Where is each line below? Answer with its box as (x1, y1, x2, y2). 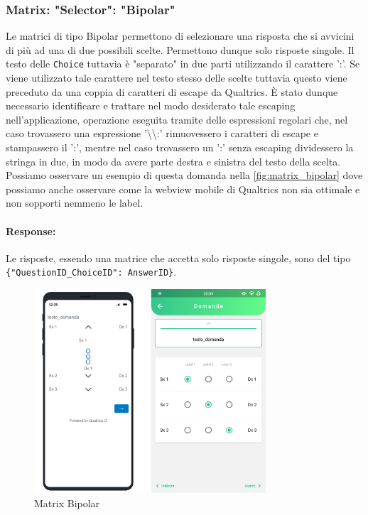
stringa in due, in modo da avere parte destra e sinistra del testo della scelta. (6, 153, 341, 168)
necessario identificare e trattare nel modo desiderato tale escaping (6, 98, 296, 113)
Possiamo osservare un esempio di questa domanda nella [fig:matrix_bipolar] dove (6, 168, 363, 183)
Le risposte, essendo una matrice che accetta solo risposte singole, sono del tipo (6, 250, 351, 265)
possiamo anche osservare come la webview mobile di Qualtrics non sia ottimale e (6, 181, 360, 196)
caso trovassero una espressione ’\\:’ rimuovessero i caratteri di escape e (6, 126, 318, 141)
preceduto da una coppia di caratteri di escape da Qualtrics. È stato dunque (6, 84, 338, 99)
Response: (6, 223, 56, 238)
